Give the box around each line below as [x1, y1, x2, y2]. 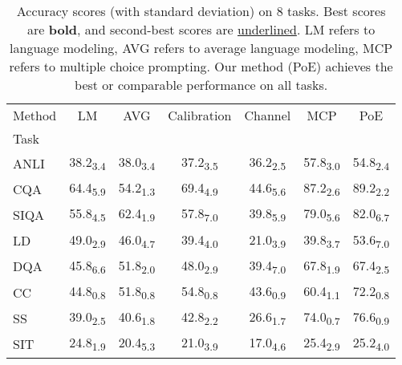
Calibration [168, 106, 232, 124]
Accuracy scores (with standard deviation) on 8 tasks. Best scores [16, 2, 386, 20]
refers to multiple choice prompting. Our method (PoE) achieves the [9, 57, 393, 75]
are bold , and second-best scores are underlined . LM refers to [27, 20, 376, 39]
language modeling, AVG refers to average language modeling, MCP [10, 39, 393, 57]
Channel [244, 106, 291, 124]
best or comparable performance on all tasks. [75, 75, 328, 94]
